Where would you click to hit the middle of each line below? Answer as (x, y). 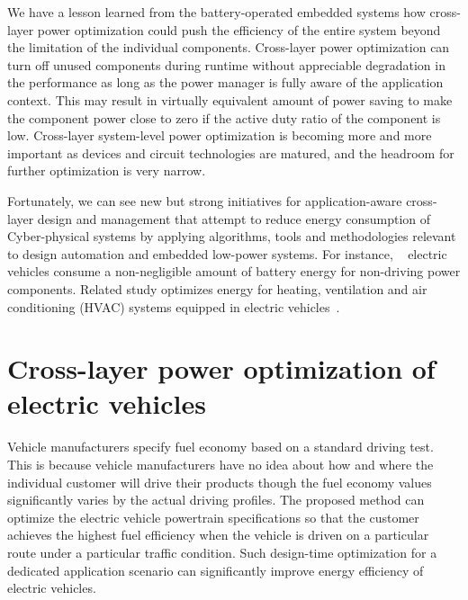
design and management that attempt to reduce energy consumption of (234, 218)
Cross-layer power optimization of (221, 368)
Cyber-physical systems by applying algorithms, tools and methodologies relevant (232, 236)
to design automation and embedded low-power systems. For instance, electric (227, 253)
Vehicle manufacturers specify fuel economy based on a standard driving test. (220, 447)
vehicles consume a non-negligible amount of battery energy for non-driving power (234, 271)
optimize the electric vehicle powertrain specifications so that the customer (213, 517)
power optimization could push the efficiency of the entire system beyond (239, 29)
